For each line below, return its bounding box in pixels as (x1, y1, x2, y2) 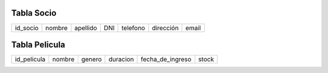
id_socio (15, 24, 39, 32)
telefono (121, 24, 145, 32)
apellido (74, 24, 97, 32)
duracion (108, 55, 134, 63)
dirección (152, 24, 179, 32)
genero (81, 55, 102, 63)
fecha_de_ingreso (140, 55, 191, 63)
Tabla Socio (11, 8, 57, 18)
